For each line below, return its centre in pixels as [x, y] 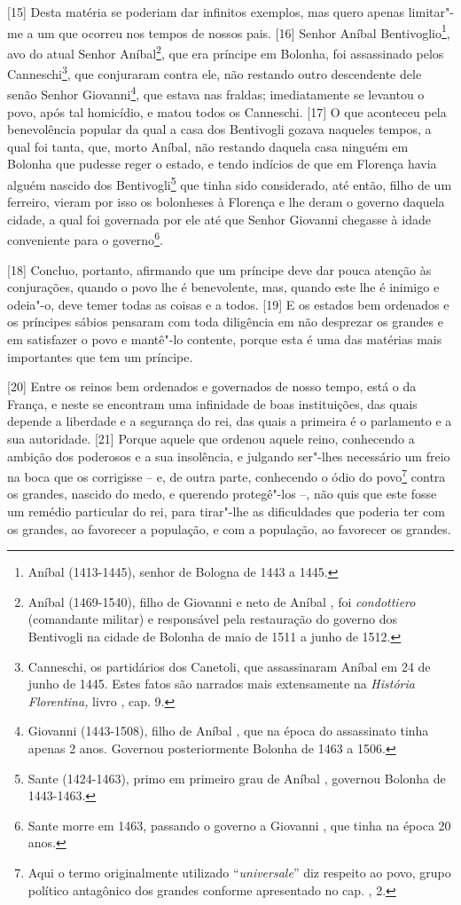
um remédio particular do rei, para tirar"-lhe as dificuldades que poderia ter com [226, 512]
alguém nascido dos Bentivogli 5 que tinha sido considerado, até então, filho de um [230, 183]
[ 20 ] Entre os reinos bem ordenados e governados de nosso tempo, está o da [212, 386]
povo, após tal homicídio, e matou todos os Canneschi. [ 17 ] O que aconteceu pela [227, 111]
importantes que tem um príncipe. [100, 356]
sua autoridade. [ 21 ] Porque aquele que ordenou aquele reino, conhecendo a [211, 438]
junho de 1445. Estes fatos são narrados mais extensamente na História [221, 684]
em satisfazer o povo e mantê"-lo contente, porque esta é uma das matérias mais [225, 339]
